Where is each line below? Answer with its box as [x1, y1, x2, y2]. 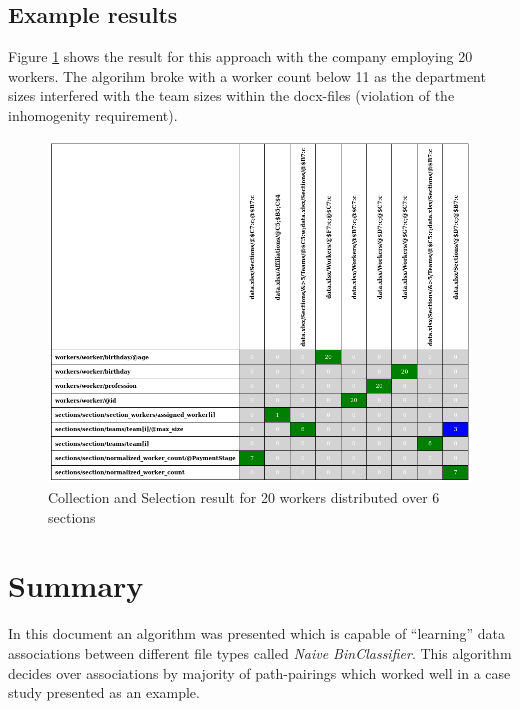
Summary [8, 565, 144, 606]
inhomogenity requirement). [8, 104, 178, 125]
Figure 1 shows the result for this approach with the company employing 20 [8, 46, 473, 67]
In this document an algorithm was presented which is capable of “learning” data [8, 623, 506, 644]
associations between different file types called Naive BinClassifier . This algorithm [8, 642, 512, 663]
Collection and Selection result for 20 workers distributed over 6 [48, 487, 440, 508]
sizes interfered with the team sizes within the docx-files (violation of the [8, 85, 455, 106]
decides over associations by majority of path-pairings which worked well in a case [8, 662, 511, 683]
